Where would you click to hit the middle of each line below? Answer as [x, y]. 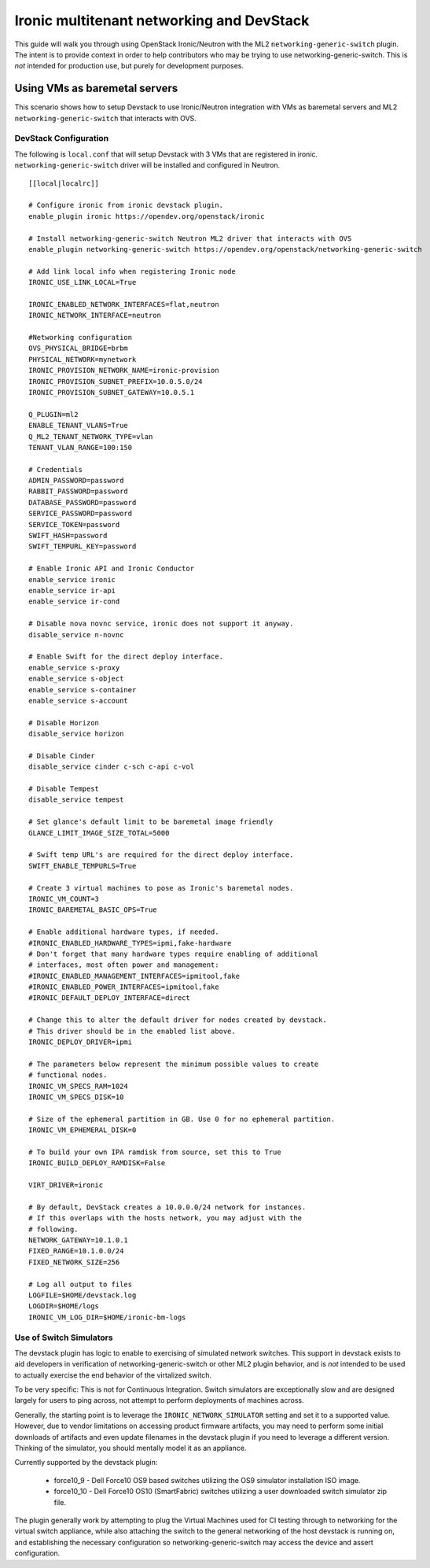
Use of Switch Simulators [64, 1337]
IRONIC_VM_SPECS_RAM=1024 [79, 1086]
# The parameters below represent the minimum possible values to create [174, 1064]
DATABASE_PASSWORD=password [83, 502]
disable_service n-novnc [76, 635]
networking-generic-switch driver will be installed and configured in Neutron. [147, 165]
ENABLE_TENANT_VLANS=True [79, 426]
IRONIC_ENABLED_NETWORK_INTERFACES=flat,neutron [124, 304]
